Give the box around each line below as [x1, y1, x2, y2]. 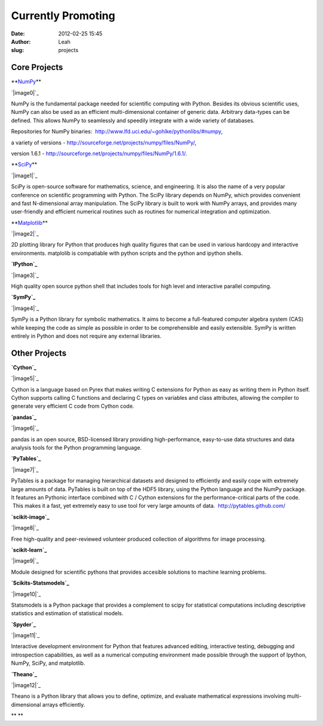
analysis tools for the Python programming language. [11, 444, 142, 451]
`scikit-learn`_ [11, 546, 47, 553]
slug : [11, 47, 24, 54]
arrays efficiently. [42, 701, 86, 708]
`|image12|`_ [11, 682, 41, 689]
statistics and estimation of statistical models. [11, 610, 124, 617]
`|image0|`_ [11, 89, 39, 96]
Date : [11, 30, 25, 37]
